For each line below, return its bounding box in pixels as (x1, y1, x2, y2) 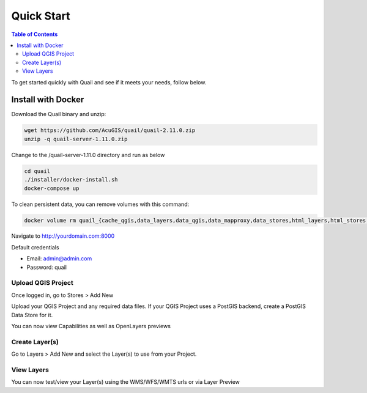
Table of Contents (11, 31, 58, 38)
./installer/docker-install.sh (24, 176, 119, 183)
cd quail (24, 167, 51, 174)
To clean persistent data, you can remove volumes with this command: (11, 200, 190, 208)
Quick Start (11, 9, 70, 23)
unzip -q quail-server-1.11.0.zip (24, 135, 128, 142)
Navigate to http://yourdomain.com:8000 (11, 232, 115, 240)
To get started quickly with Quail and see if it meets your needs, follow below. (11, 78, 207, 86)
